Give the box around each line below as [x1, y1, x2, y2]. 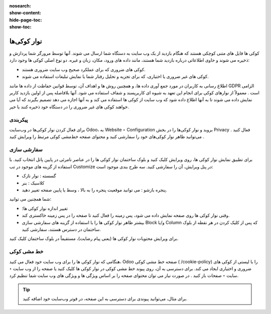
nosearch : [9, 3, 31, 9]
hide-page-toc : [9, 17, 42, 23]
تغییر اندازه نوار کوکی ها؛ [22, 205, 68, 211]
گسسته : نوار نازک [22, 173, 56, 179]
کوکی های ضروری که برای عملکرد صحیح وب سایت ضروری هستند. [22, 66, 146, 72]
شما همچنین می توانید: [9, 196, 52, 202]
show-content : [9, 10, 41, 16]
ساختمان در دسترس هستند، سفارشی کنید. [22, 226, 101, 232]
